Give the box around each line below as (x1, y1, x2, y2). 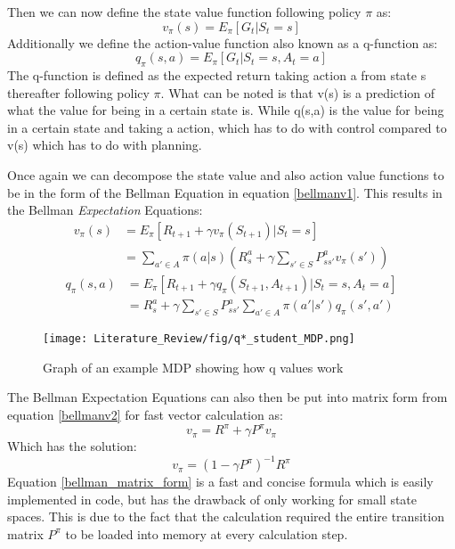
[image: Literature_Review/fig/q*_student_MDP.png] (43, 332, 355, 346)
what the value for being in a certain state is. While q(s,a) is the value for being (7, 101, 444, 119)
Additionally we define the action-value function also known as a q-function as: (7, 33, 438, 52)
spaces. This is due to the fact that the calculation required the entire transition (7, 507, 444, 526)
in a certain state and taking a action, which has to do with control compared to (7, 118, 447, 136)
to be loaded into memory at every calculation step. (65, 524, 348, 543)
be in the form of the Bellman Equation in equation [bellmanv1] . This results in (7, 183, 443, 201)
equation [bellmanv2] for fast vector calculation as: (7, 406, 283, 423)
